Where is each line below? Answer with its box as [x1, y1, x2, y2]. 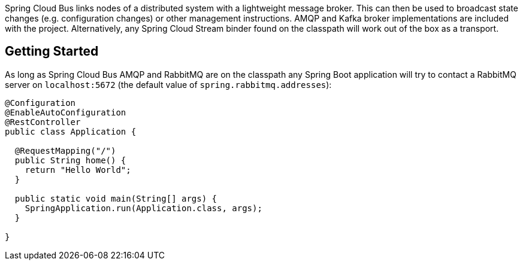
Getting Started [5, 44, 99, 59]
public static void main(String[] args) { [14, 193, 217, 203]
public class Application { [5, 126, 137, 136]
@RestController [5, 117, 81, 127]
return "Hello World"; [25, 165, 131, 175]
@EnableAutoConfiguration [5, 107, 126, 117]
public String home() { [14, 155, 126, 165]
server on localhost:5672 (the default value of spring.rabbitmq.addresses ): [5, 79, 332, 90]
